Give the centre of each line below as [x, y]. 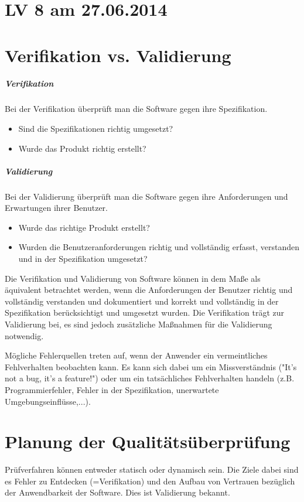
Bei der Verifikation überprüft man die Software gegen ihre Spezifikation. [136, 109]
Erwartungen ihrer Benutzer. [56, 208]
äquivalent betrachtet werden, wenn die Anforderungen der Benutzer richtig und [149, 290]
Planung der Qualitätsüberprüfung [148, 441]
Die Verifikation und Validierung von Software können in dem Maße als [133, 278]
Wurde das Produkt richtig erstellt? [82, 148]
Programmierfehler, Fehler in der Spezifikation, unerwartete [112, 389]
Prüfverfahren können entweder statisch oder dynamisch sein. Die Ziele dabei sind [152, 469]
